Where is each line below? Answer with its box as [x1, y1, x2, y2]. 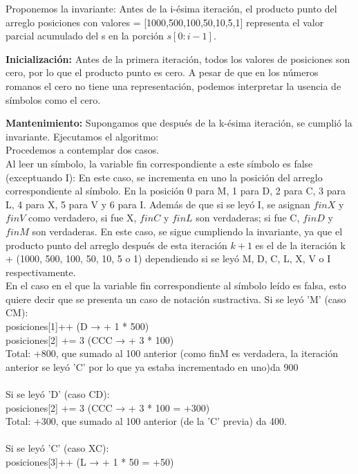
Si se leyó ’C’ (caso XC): [6, 441, 109, 455]
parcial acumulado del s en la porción [6, 28, 164, 43]
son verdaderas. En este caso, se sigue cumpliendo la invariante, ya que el [32, 224, 343, 238]
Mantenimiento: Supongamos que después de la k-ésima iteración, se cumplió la [6, 116, 352, 130]
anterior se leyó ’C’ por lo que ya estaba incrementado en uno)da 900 [6, 359, 299, 374]
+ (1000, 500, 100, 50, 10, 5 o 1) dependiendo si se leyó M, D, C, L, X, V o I [6, 251, 331, 266]
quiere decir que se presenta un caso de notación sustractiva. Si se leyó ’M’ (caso [6, 291, 346, 306]
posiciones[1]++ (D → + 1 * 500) [6, 319, 149, 334]
